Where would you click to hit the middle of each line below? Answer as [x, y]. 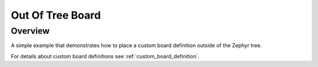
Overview [30, 31]
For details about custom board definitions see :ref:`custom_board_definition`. [105, 56]
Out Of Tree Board [56, 15]
